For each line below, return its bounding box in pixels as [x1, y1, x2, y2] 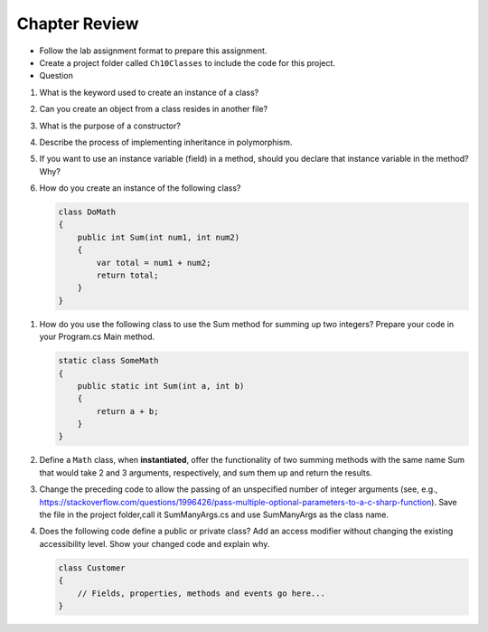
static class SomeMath [58, 355, 159, 366]
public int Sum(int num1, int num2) [77, 231, 239, 242]
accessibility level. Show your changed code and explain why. [39, 538, 270, 549]
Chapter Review [16, 14, 139, 33]
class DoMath [58, 207, 117, 217]
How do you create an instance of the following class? [39, 183, 241, 193]
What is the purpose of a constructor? [39, 120, 181, 131]
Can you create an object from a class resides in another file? [39, 104, 268, 115]
